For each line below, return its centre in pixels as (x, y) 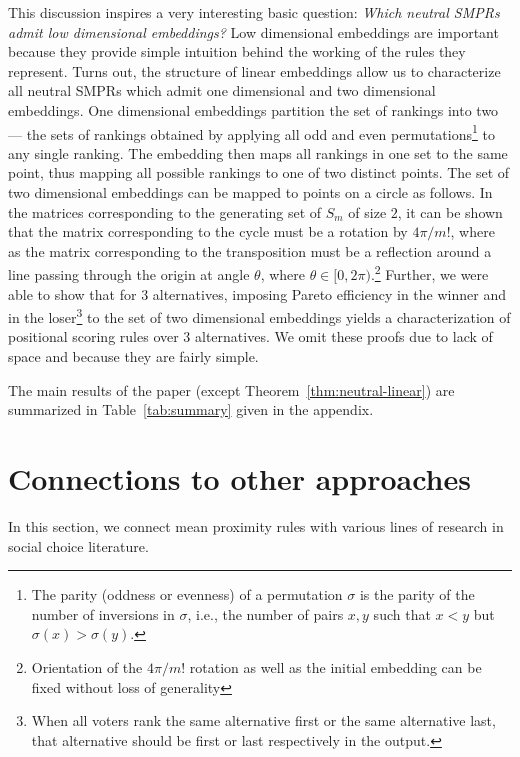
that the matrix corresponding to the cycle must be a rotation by (208, 231)
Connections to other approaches (239, 478)
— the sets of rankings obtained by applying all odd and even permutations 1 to (251, 132)
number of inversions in (103, 613)
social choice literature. (78, 545)
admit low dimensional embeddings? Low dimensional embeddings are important (253, 31)
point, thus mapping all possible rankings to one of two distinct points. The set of (259, 172)
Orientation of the (87, 666)
